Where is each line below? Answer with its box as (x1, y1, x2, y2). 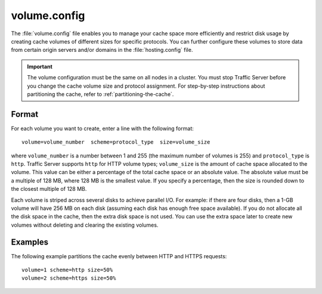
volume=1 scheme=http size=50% (21, 267, 113, 273)
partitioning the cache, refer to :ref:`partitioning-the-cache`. (27, 90, 174, 98)
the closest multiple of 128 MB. (11, 185, 87, 193)
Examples (11, 237, 49, 247)
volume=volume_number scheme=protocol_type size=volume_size (21, 139, 210, 146)
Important (27, 63, 53, 70)
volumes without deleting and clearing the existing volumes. (11, 221, 159, 228)
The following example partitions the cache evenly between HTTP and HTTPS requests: (11, 252, 227, 259)
